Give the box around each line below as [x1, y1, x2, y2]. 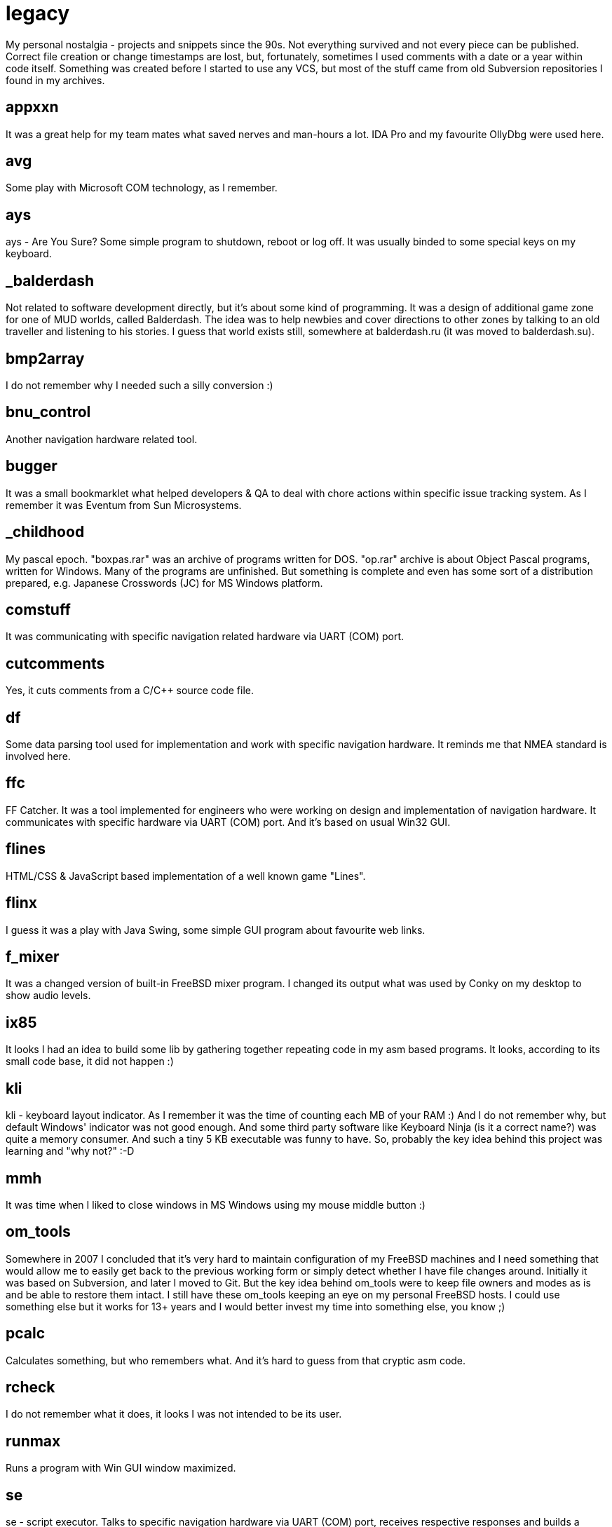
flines [6, 840, 46, 858]
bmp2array [6, 349, 85, 367]
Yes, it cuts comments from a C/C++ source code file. [6, 684, 254, 697]
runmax [6, 1432, 61, 1450]
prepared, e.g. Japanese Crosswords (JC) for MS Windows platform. [6, 576, 323, 589]
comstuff [6, 600, 71, 618]
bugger [6, 457, 57, 475]
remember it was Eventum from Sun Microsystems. [6, 498, 242, 511]
